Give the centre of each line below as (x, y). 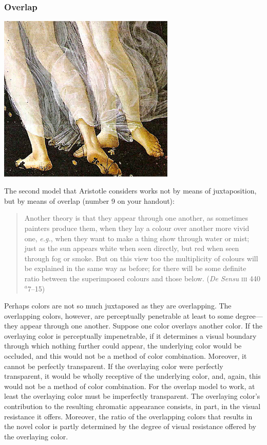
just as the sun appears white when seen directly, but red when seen (132, 248)
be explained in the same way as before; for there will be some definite (135, 268)
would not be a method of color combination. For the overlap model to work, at (130, 386)
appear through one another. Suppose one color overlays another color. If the (141, 326)
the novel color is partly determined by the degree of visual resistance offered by (130, 426)
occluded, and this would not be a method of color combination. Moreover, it (126, 356)
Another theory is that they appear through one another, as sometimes (136, 218)
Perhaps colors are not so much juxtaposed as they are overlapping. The (118, 306)
